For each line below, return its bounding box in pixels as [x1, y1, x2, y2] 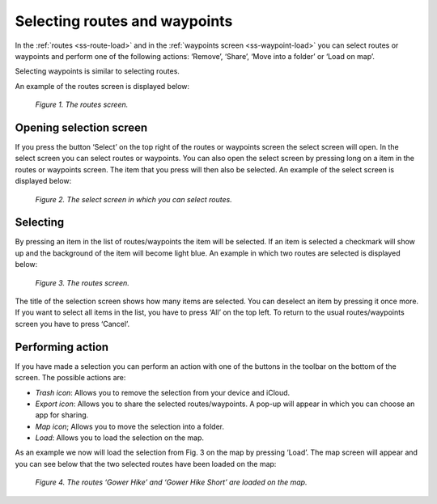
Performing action [15, 340, 109, 354]
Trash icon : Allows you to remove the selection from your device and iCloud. [35, 388, 291, 397]
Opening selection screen [15, 121, 148, 134]
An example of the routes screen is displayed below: [15, 81, 190, 91]
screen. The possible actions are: [15, 373, 126, 383]
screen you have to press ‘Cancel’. [15, 319, 129, 328]
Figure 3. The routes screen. [35, 277, 129, 287]
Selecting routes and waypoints [15, 12, 233, 30]
